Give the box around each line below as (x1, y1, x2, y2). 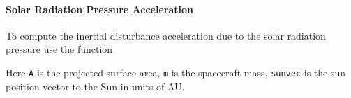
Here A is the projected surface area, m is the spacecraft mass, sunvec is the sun (6, 65, 346, 79)
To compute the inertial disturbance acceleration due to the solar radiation (6, 28, 326, 42)
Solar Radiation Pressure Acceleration (6, 1, 193, 16)
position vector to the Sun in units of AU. (6, 79, 185, 93)
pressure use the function (6, 42, 113, 56)
